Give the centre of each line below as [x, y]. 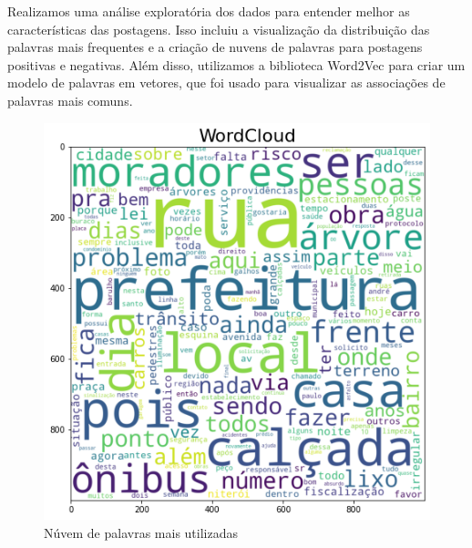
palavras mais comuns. [70, 100]
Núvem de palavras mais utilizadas [141, 532]
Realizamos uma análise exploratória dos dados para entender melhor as [209, 11]
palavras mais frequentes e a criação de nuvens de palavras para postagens [215, 47]
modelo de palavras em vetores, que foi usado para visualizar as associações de [226, 83]
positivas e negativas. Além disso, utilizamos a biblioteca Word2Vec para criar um [236, 64]
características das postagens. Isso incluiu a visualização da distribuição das [219, 29]
